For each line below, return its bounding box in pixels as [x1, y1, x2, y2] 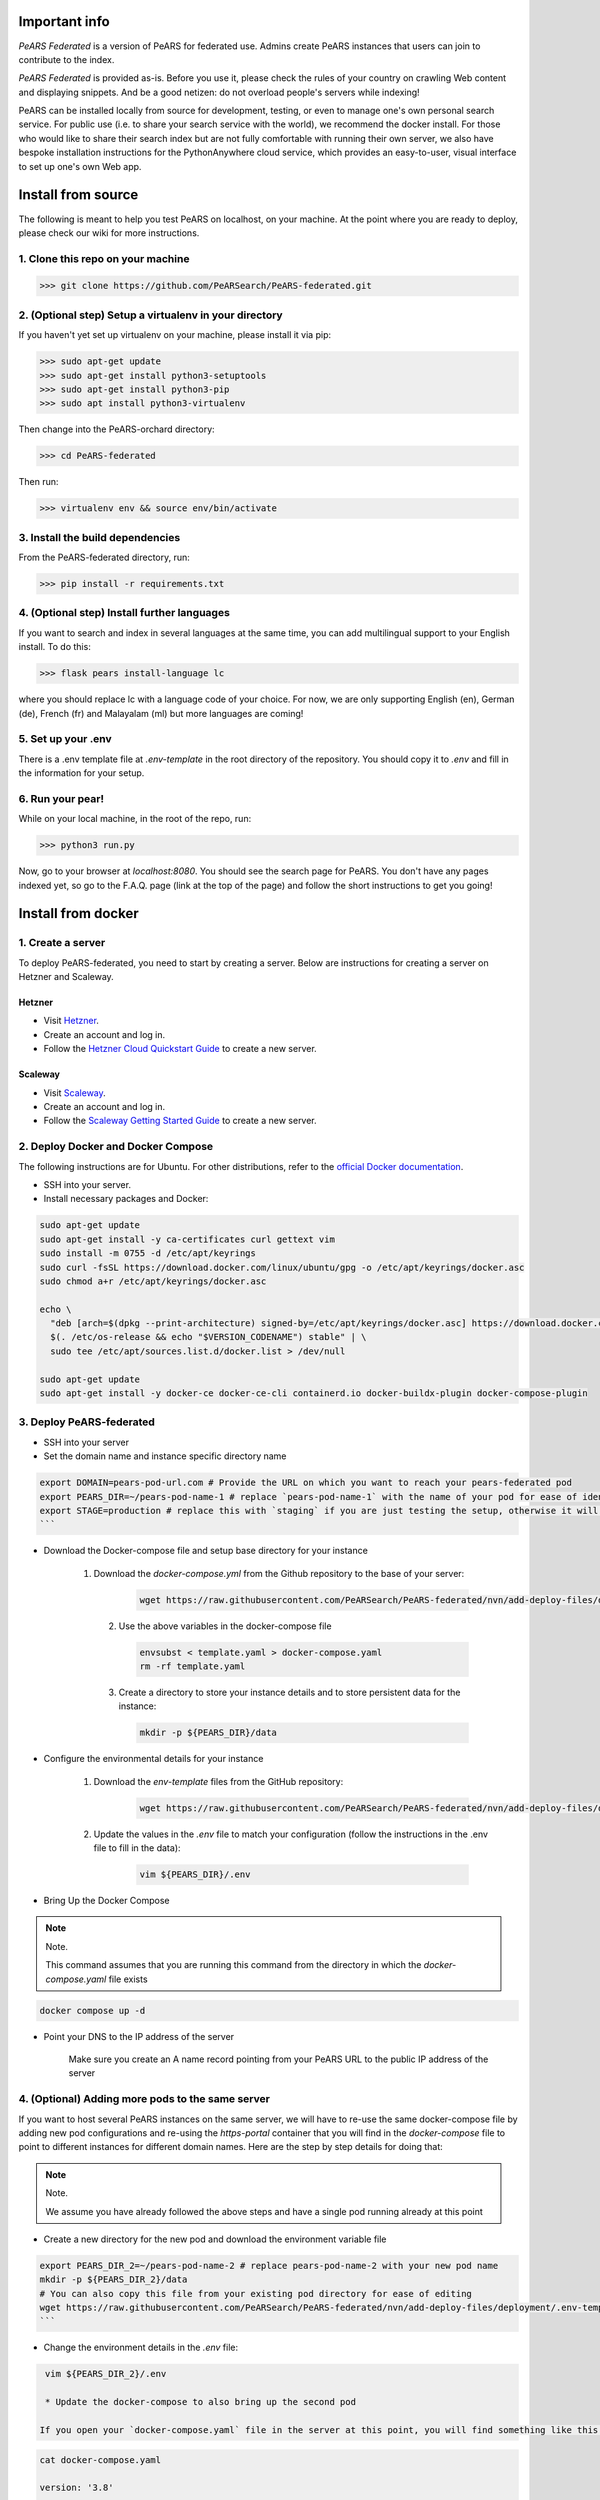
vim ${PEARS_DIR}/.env [139, 1869, 251, 1880]
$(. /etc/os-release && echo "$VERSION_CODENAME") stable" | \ [50, 1331, 367, 1343]
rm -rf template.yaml [139, 1661, 246, 1672]
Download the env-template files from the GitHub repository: [93, 1775, 344, 1787]
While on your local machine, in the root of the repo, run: [18, 813, 252, 825]
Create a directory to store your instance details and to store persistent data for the [118, 1686, 461, 1699]
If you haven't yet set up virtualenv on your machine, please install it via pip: [18, 329, 332, 341]
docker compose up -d [39, 2005, 146, 2016]
